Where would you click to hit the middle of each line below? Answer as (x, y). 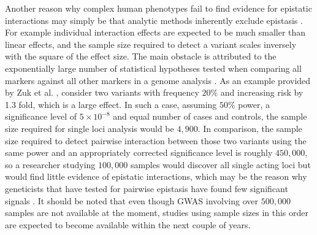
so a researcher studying (50, 164)
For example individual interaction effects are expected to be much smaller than (155, 32)
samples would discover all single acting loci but (220, 164)
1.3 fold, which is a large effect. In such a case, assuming (111, 104)
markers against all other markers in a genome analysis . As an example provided (158, 80)
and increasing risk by (262, 92)
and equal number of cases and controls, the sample (210, 116)
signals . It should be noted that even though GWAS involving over (132, 200)
